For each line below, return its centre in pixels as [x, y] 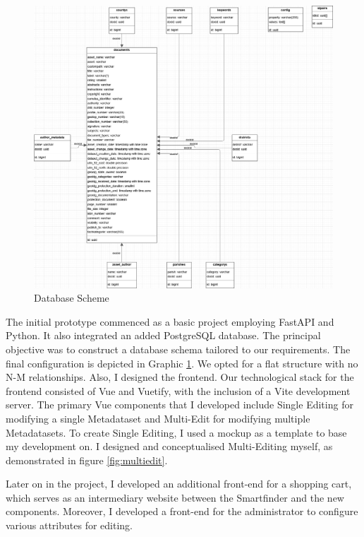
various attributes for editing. [69, 525]
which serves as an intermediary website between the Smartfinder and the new [175, 497]
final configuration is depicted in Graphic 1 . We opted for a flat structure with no [182, 363]
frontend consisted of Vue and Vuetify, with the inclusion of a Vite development [178, 390]
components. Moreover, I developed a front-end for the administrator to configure [182, 511]
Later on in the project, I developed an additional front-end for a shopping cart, [179, 484]
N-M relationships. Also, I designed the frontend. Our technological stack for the [180, 377]
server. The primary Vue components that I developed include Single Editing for [180, 405]
